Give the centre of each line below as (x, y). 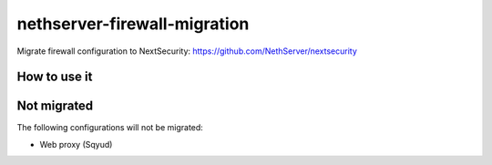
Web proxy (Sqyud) (76, 144)
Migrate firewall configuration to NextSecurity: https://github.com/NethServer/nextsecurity (187, 51)
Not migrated (55, 106)
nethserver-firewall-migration (133, 24)
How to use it (55, 77)
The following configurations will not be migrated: (110, 128)
